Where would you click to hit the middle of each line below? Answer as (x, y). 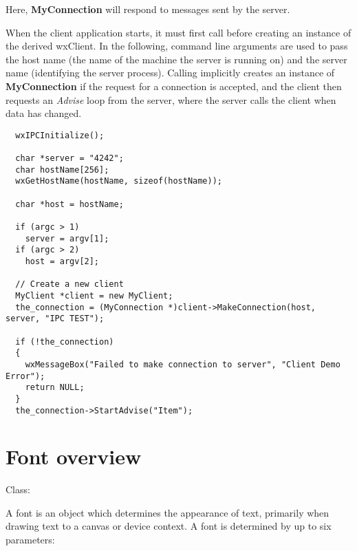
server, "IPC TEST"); (55, 319)
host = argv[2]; (62, 261)
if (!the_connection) (65, 342)
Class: (18, 489)
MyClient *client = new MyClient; (94, 295)
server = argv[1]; (67, 238)
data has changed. (44, 113)
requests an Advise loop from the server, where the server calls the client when (171, 99)
